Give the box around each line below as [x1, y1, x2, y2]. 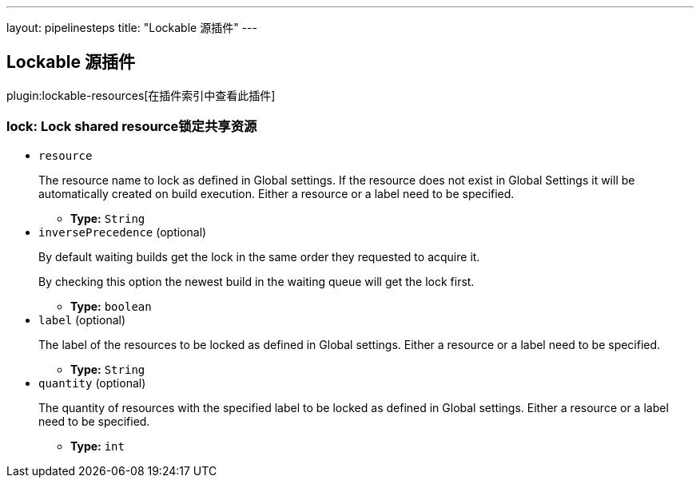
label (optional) [38, 312, 126, 327]
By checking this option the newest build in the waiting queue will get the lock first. [38, 274, 475, 288]
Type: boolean [70, 299, 152, 313]
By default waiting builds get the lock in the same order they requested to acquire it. [38, 249, 480, 264]
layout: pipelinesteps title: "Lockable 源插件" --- [6, 21, 257, 34]
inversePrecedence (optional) [38, 224, 207, 239]
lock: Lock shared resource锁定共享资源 [6, 118, 257, 135]
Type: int [70, 438, 125, 453]
